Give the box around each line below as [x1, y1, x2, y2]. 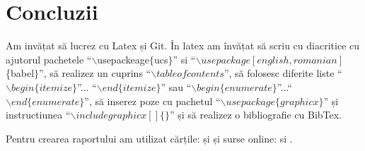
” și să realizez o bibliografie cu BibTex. [169, 107, 342, 122]
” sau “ [161, 79, 192, 94]
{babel [6, 66, 35, 80]
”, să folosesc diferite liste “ [224, 66, 342, 80]
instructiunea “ [6, 107, 71, 122]
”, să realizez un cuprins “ [39, 66, 151, 80]
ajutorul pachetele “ [6, 52, 92, 66]
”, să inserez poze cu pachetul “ [84, 93, 221, 108]
